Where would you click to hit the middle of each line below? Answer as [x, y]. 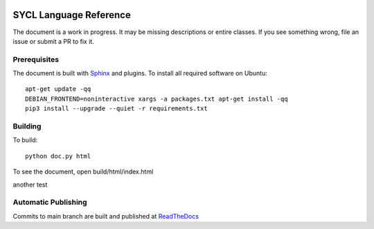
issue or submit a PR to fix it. [54, 41]
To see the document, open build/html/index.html [83, 172]
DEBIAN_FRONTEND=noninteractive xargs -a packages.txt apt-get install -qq [157, 99]
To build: [25, 140]
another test [30, 185]
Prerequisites [36, 59]
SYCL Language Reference [72, 15]
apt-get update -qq [58, 89]
